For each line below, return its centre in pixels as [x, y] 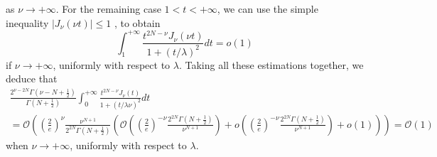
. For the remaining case [108, 9]
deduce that [32, 78]
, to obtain [137, 22]
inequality [27, 22]
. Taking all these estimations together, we [271, 64]
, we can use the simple [268, 9]
